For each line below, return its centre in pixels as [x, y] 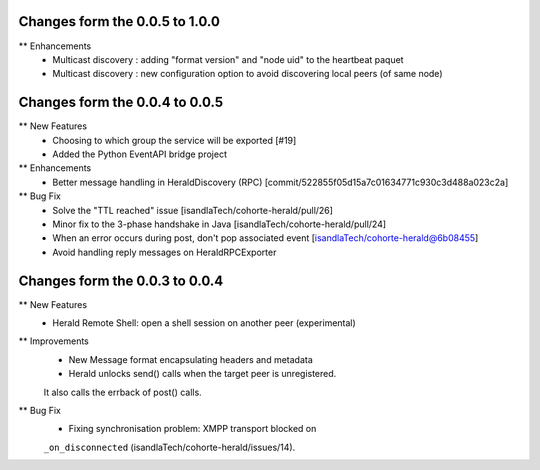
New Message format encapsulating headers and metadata [191, 359]
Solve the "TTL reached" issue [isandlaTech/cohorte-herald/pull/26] [193, 210]
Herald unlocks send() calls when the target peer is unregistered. [202, 374]
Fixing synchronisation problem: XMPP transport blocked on [192, 429]
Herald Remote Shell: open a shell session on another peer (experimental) [204, 323]
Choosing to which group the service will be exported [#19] [174, 140]
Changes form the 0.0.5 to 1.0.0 [119, 21]
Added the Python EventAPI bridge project [139, 154]
